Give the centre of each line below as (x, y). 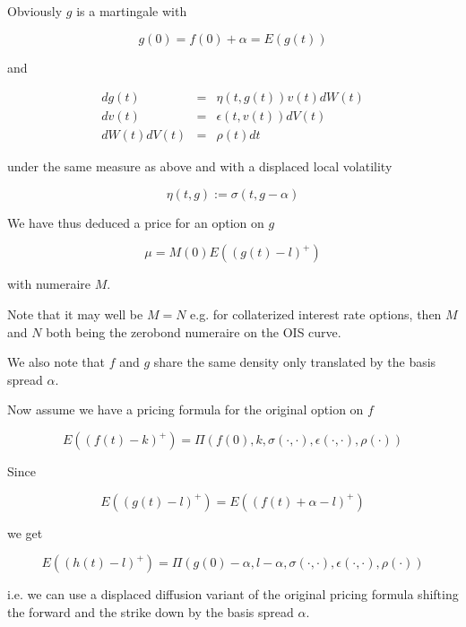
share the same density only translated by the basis (295, 362)
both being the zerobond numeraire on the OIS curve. (194, 331)
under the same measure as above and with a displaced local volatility (200, 166)
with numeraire (49, 284)
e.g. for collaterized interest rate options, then (316, 314)
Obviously (35, 11)
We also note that (56, 362)
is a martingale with (132, 11)
